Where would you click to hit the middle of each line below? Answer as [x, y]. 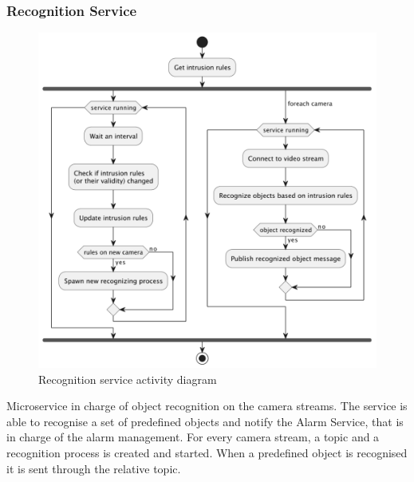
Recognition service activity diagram [128, 379]
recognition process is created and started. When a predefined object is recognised [207, 452]
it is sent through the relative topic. [94, 468]
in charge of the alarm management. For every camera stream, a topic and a [193, 437]
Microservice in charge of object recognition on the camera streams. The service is [207, 406]
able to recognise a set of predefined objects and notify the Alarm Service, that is [205, 421]
